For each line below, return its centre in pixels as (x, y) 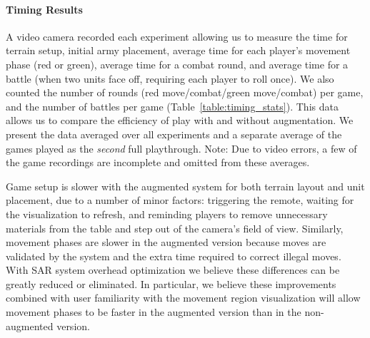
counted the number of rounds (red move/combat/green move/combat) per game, (185, 92)
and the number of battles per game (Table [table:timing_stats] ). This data (172, 106)
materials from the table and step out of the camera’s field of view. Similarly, (175, 228)
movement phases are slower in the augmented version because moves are (166, 242)
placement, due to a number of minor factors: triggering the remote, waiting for (180, 200)
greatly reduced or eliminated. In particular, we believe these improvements (171, 283)
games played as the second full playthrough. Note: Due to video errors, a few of (181, 148)
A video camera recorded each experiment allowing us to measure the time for (177, 36)
